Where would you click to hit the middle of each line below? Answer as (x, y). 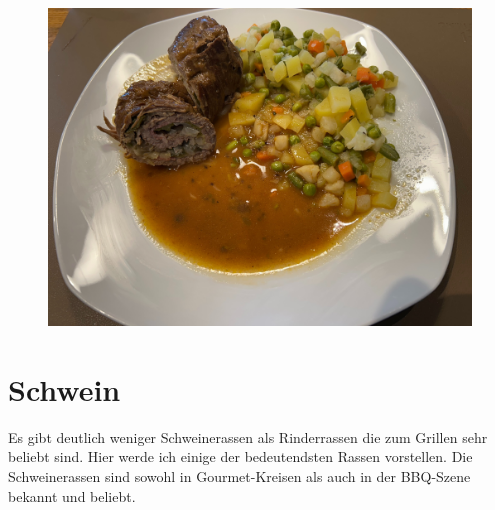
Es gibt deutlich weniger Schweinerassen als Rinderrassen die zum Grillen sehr (248, 436)
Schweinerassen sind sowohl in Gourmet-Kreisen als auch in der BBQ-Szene (239, 475)
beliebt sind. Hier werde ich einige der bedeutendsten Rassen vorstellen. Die (240, 456)
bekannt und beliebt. (72, 495)
